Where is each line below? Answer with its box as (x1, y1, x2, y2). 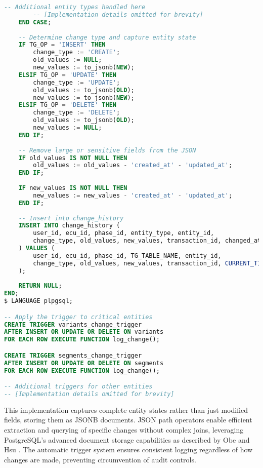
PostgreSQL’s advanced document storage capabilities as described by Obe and (4, 434, 250, 445)
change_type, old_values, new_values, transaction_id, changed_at (33, 237, 261, 245)
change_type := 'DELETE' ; (33, 109, 120, 116)
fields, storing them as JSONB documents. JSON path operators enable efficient (4, 414, 252, 425)
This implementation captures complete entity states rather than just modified (4, 404, 248, 415)
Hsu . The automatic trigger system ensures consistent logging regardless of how (4, 444, 253, 455)
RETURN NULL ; (18, 282, 62, 290)
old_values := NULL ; (33, 56, 102, 64)
